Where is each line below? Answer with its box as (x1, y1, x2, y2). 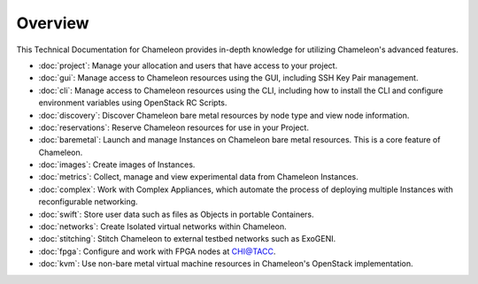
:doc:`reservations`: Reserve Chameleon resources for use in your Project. (38, 122, 310, 133)
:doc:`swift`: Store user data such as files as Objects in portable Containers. (38, 209, 314, 219)
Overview (16, 13, 89, 33)
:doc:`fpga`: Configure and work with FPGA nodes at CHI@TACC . (38, 246, 276, 257)
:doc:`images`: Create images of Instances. (38, 159, 196, 170)
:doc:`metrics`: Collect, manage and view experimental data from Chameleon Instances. (38, 172, 358, 182)
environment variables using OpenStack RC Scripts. (38, 97, 227, 108)
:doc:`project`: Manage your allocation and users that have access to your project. (38, 60, 338, 71)
